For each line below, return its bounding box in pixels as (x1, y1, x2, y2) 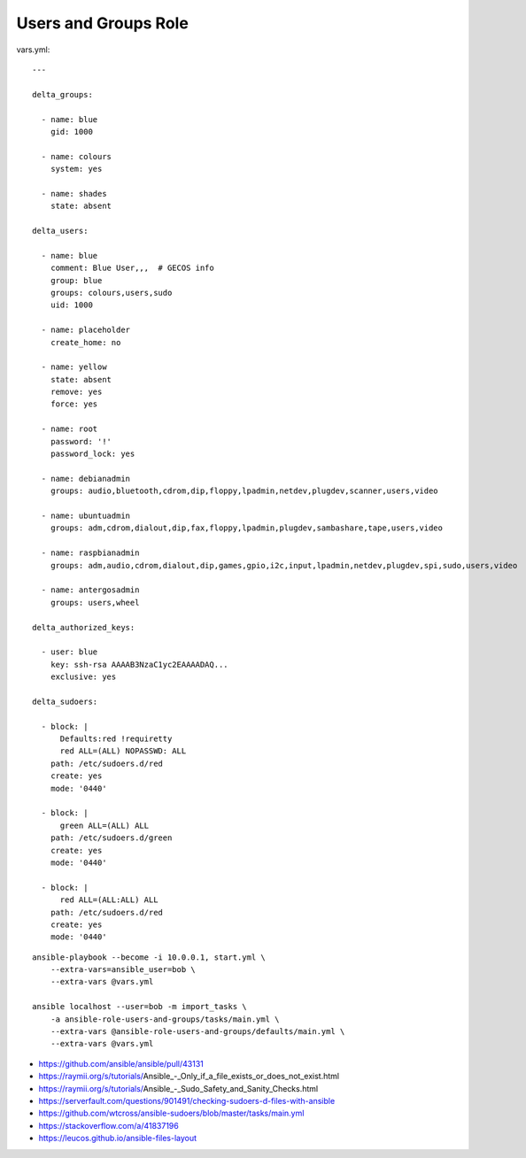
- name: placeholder (41, 325, 131, 336)
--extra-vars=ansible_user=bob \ (50, 965, 197, 975)
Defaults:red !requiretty (59, 734, 173, 744)
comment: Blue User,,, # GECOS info (50, 263, 214, 274)
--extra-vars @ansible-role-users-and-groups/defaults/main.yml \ (50, 1027, 345, 1037)
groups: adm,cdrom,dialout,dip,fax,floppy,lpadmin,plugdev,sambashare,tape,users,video (50, 523, 443, 533)
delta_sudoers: (32, 696, 98, 706)
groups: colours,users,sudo (50, 288, 173, 297)
